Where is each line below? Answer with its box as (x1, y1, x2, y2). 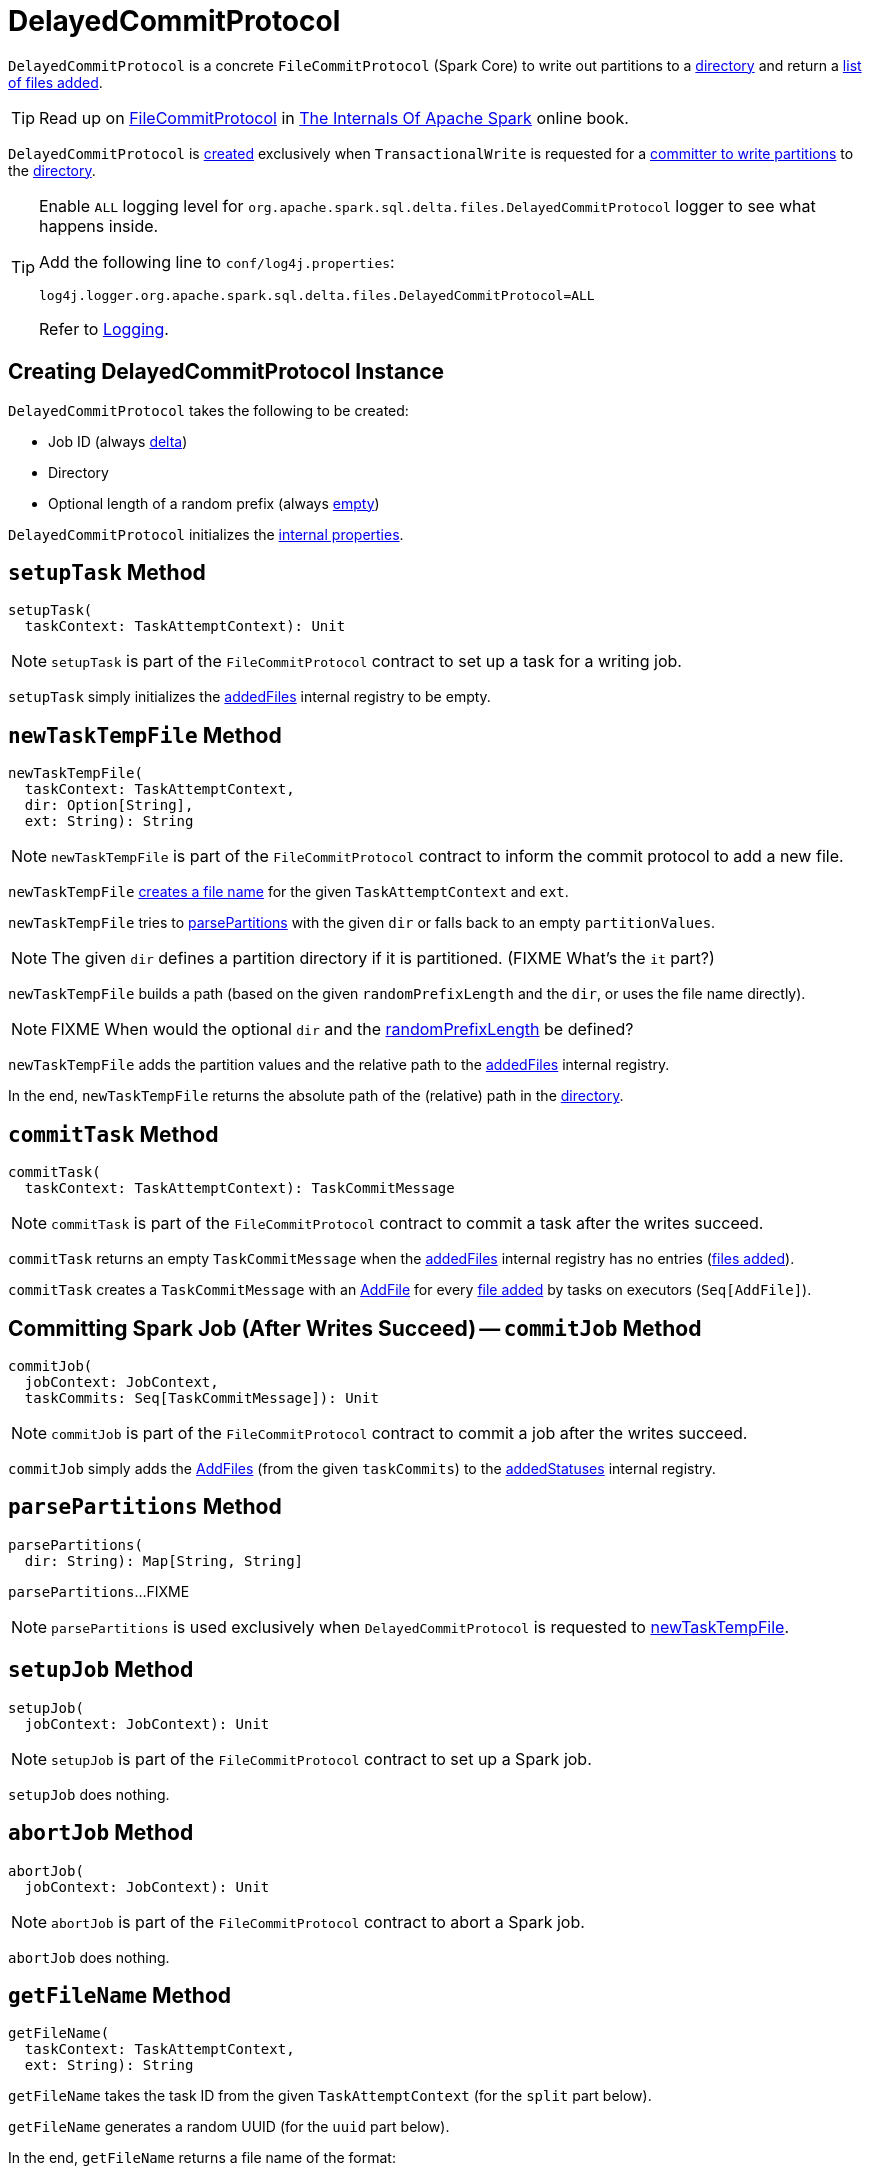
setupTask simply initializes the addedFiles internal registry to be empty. (8, 688, 491, 706)
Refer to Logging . (39, 318, 169, 339)
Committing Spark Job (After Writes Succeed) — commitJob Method (8, 1315, 702, 1341)
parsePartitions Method (8, 1494, 282, 1520)
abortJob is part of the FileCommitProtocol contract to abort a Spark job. (51, 1911, 585, 1932)
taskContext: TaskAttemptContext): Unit (24, 618, 346, 635)
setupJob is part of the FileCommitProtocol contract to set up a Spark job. (51, 1748, 592, 1769)
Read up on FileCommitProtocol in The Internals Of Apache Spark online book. (39, 107, 629, 128)
